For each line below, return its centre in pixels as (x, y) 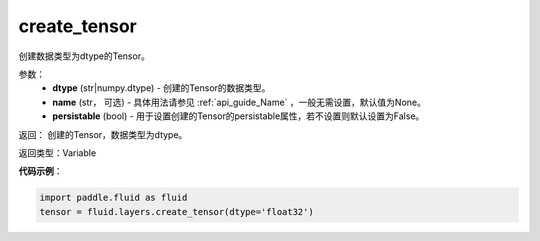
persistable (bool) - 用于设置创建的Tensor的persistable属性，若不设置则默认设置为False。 (238, 116)
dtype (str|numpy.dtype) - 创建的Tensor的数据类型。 (161, 88)
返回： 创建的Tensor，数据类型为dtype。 (103, 134)
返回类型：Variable (57, 152)
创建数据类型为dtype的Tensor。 (84, 56)
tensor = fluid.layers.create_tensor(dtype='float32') (176, 211)
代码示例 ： (40, 171)
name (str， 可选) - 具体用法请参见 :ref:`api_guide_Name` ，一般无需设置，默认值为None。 (239, 102)
